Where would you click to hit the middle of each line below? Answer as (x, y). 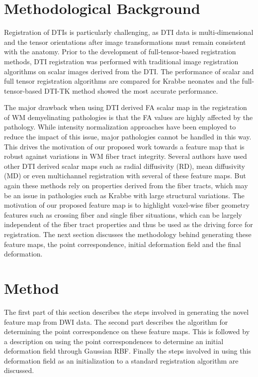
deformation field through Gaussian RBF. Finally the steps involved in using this (128, 351)
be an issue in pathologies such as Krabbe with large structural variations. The (124, 195)
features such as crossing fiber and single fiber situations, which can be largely (123, 214)
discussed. (19, 370)
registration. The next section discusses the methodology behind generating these (128, 234)
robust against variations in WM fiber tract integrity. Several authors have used (126, 156)
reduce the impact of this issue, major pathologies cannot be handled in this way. (128, 137)
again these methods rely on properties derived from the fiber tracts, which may (126, 186)
